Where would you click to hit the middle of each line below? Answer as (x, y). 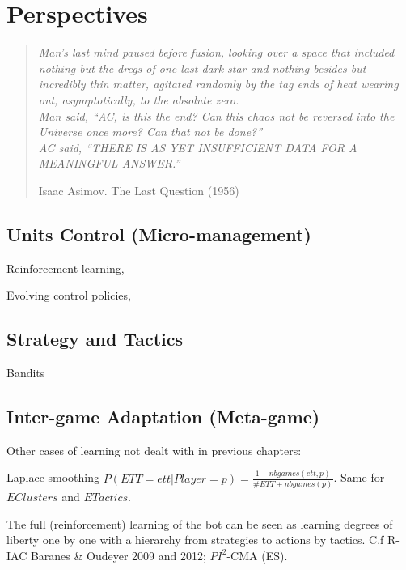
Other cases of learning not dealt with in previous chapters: (154, 450)
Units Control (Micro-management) (159, 234)
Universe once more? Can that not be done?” (150, 132)
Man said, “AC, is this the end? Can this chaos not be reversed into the (216, 115)
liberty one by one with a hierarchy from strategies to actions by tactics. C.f (195, 540)
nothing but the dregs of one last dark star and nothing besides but (202, 68)
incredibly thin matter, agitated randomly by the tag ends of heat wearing (218, 84)
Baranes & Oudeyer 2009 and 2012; (118, 555)
